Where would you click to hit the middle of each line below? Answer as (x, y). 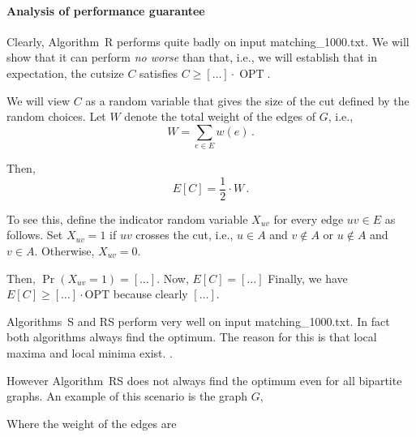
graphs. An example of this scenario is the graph (127, 396)
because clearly (150, 294)
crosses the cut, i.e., (184, 235)
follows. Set (35, 235)
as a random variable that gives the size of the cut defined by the (247, 100)
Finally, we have (308, 278)
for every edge (309, 218)
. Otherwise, (64, 250)
